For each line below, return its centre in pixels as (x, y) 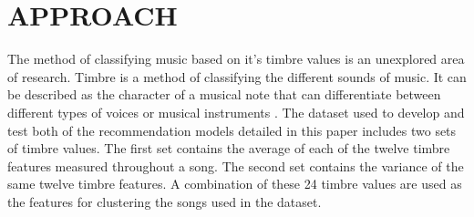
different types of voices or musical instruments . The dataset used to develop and (236, 112)
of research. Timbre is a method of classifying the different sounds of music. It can (237, 76)
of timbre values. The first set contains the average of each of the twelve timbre (229, 148)
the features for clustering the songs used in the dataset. (165, 201)
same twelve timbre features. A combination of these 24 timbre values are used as (235, 184)
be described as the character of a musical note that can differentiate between (224, 94)
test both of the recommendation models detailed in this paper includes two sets (232, 130)
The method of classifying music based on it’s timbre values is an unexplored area (236, 59)
